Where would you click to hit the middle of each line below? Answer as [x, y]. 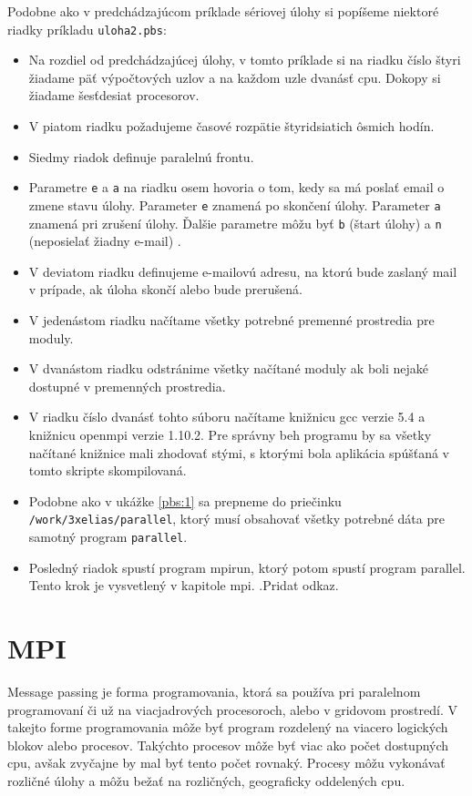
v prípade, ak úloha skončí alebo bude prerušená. [165, 289]
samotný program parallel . [108, 536]
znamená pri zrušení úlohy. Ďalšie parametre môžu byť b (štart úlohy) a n [235, 223]
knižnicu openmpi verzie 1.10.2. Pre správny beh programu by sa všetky [230, 434]
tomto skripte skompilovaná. [108, 470]
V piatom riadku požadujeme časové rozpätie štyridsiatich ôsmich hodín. [231, 126]
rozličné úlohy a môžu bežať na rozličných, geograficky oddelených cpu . [206, 780]
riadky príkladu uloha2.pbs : [87, 29]
